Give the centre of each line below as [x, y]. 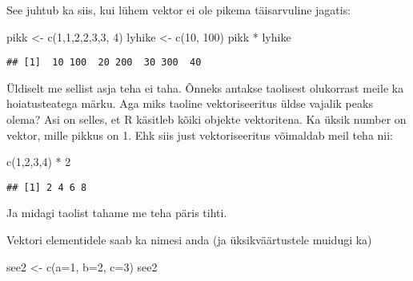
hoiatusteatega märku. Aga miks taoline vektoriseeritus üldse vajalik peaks [190, 103]
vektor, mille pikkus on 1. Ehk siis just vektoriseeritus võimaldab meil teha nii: [200, 135]
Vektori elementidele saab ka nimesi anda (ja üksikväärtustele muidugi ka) [189, 240]
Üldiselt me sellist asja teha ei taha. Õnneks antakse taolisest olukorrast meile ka [205, 87]
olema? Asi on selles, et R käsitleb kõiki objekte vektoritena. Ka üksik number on [206, 119]
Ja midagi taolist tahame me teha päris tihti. [117, 213]
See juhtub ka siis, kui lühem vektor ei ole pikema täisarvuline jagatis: [179, 10]
